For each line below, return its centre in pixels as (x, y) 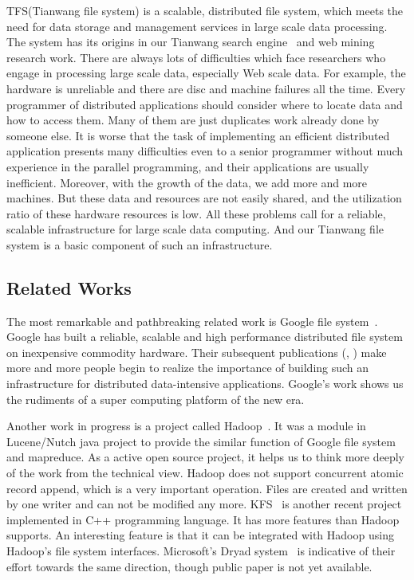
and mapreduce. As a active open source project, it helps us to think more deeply (205, 457)
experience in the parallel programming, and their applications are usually (188, 166)
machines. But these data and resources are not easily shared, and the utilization (204, 198)
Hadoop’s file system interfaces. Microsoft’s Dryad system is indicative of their (201, 551)
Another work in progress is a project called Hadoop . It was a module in (186, 426)
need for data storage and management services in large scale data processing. (197, 26)
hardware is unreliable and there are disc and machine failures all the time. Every (206, 88)
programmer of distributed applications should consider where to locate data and (205, 104)
